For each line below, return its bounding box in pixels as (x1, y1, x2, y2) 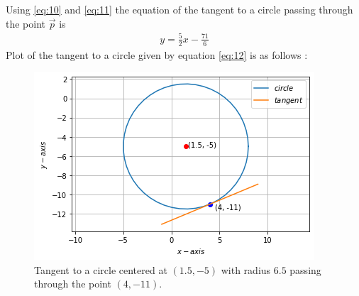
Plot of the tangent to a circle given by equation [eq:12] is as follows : (6, 47, 308, 62)
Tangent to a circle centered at (34, 262, 167, 277)
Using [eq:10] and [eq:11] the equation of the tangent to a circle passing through (6, 2, 353, 16)
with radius (221, 262, 271, 277)
